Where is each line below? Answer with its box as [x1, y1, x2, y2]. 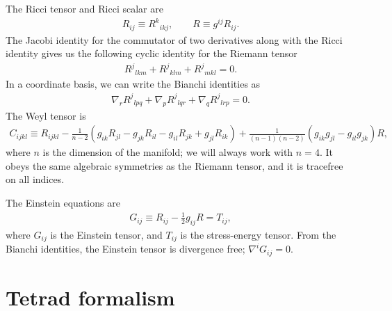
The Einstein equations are [6, 196, 120, 210]
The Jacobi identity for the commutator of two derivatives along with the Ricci [6, 32, 343, 47]
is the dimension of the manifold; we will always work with [42, 145, 293, 159]
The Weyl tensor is [6, 108, 86, 122]
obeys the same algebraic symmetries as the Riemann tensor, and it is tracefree [6, 158, 343, 173]
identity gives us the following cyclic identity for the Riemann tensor [6, 46, 297, 61]
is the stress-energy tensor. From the [180, 228, 336, 242]
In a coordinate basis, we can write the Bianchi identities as [6, 76, 261, 90]
